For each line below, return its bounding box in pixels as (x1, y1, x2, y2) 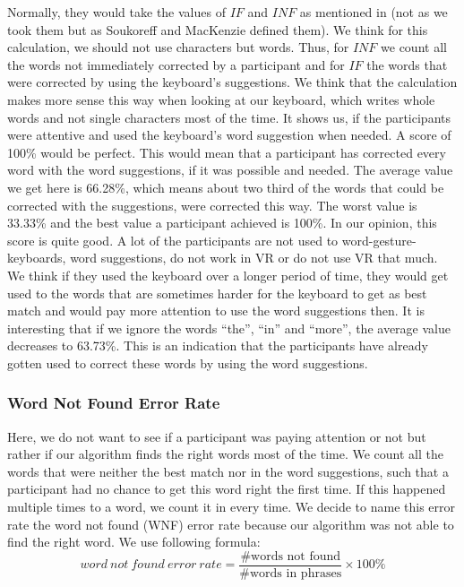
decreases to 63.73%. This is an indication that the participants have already (7, 336, 428, 355)
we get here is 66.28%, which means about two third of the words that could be (7, 177, 444, 196)
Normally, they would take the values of (7, 3, 226, 21)
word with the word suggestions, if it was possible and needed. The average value (7, 160, 453, 179)
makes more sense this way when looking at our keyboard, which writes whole (7, 90, 435, 108)
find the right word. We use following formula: (7, 532, 261, 551)
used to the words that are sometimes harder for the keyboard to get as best (7, 283, 427, 302)
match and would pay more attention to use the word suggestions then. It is (7, 301, 425, 320)
